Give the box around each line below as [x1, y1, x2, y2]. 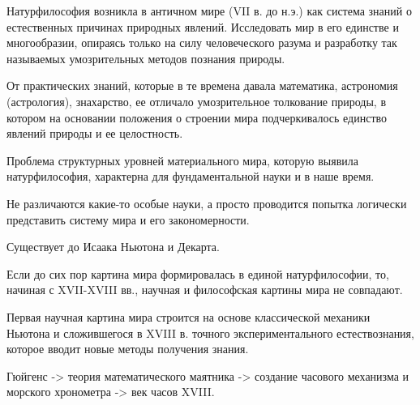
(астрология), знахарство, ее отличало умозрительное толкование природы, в [6, 92, 387, 109]
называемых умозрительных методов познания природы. [6, 49, 285, 66]
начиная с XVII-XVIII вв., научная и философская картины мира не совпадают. [6, 281, 403, 298]
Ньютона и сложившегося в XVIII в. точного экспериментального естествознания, [6, 324, 414, 341]
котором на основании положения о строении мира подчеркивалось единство [6, 109, 388, 126]
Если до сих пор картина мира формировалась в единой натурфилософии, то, [6, 265, 389, 282]
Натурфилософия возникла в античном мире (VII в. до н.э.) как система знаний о [6, 2, 412, 19]
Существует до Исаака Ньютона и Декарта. [6, 238, 220, 255]
